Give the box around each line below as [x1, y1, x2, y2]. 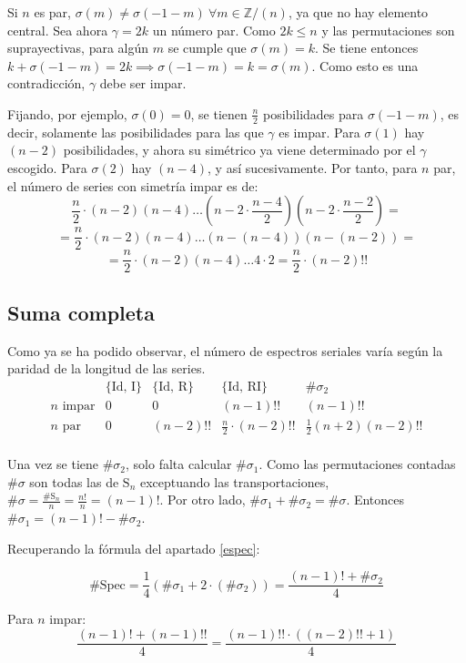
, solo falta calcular [126, 454, 232, 474]
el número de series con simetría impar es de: [7, 176, 258, 195]
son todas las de [29, 472, 119, 491]
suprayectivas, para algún [7, 38, 149, 57]
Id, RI [228, 380, 262, 393]
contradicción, [7, 74, 86, 93]
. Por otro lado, [159, 490, 246, 509]
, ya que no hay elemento [288, 3, 429, 21]
